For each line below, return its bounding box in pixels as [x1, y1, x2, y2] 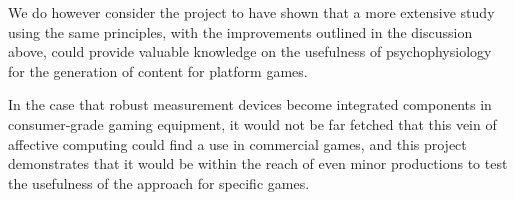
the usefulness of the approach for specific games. [8, 172, 310, 193]
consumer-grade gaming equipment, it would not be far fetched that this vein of [8, 113, 497, 134]
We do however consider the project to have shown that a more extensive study [8, 2, 495, 22]
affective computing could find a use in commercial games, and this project [8, 133, 467, 154]
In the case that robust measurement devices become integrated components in [8, 94, 492, 115]
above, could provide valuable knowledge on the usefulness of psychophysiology [8, 41, 492, 62]
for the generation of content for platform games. [8, 60, 308, 81]
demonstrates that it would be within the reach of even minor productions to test [8, 153, 508, 174]
